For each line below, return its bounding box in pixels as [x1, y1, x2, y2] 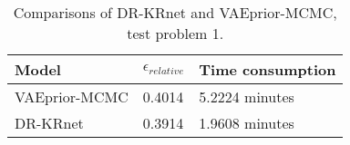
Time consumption [199, 59, 336, 80]
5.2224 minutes [199, 86, 294, 107]
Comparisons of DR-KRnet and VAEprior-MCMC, [13, 2, 337, 23]
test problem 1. [127, 23, 224, 43]
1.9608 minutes [199, 112, 294, 133]
